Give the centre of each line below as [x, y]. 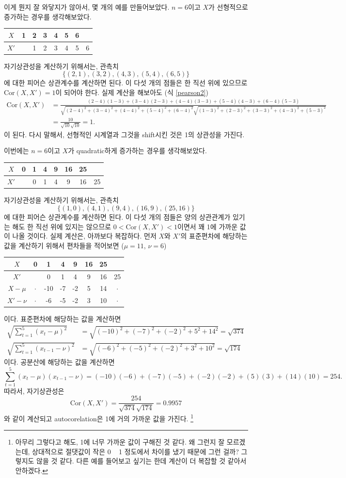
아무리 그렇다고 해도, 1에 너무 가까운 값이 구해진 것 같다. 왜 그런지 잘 [120, 442]
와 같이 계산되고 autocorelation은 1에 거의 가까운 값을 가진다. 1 [99, 417]
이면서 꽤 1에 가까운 [208, 226]
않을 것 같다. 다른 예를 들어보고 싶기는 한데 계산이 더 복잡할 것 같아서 [142, 461]
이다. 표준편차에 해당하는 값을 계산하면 [63, 319]
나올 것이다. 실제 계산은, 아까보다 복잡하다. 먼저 [84, 236]
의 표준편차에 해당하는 [214, 236]
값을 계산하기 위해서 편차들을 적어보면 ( [64, 245]
